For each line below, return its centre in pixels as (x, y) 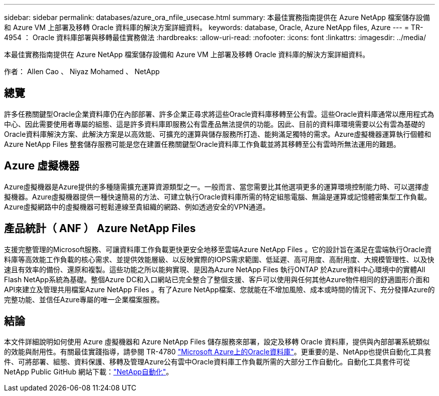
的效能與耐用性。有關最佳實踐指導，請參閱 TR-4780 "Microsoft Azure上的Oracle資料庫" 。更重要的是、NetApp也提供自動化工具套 (218, 352)
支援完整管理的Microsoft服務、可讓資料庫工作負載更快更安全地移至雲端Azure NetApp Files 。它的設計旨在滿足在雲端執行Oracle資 (218, 249)
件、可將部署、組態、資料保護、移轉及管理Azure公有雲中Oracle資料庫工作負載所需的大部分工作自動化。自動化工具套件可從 (207, 362)
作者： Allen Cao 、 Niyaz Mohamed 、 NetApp (82, 71)
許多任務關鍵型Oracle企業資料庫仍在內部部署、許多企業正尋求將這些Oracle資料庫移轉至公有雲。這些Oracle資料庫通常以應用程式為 (219, 114)
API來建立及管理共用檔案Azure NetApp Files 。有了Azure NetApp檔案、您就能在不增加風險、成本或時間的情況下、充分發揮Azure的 (220, 289)
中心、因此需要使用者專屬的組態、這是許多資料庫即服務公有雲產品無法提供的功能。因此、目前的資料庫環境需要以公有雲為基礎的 (214, 124)
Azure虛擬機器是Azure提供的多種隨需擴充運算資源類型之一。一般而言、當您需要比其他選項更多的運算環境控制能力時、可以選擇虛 (216, 186)
